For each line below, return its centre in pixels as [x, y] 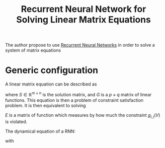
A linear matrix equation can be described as [51, 84]
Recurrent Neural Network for [83, 9]
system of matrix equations [33, 50]
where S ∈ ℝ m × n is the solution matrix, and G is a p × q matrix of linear [79, 94]
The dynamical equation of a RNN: [40, 131]
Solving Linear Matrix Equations [83, 20]
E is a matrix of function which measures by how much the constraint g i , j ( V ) [83, 115]
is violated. [16, 121]
